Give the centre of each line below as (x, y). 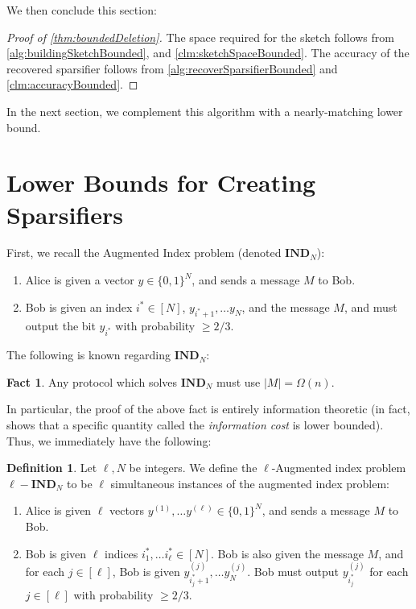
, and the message (286, 307)
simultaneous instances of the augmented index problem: (250, 483)
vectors (127, 510)
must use (239, 381)
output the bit (60, 326)
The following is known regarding (89, 355)
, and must (371, 307)
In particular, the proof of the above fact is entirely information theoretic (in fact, (208, 409)
